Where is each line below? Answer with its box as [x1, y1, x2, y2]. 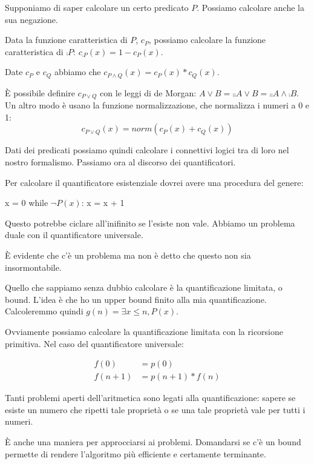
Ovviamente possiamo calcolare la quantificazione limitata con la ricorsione [5, 325, 283, 337]
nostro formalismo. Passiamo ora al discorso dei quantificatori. [5, 156, 236, 168]
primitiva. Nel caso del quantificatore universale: [5, 337, 184, 350]
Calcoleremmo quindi [5, 305, 83, 317]
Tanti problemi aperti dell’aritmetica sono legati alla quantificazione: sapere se [5, 391, 296, 404]
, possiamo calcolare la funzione [148, 33, 266, 46]
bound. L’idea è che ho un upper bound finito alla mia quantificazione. [5, 293, 267, 305]
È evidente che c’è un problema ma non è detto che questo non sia [5, 249, 251, 262]
